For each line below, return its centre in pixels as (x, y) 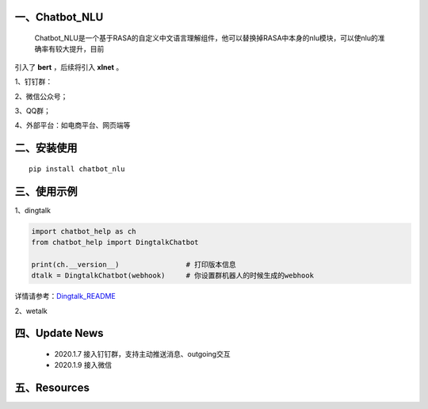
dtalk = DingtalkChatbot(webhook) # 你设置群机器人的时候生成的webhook (173, 276)
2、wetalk (31, 311)
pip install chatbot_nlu (77, 169)
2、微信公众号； (41, 96)
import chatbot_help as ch (84, 231)
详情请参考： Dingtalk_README (65, 296)
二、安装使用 (46, 148)
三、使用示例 (46, 191)
